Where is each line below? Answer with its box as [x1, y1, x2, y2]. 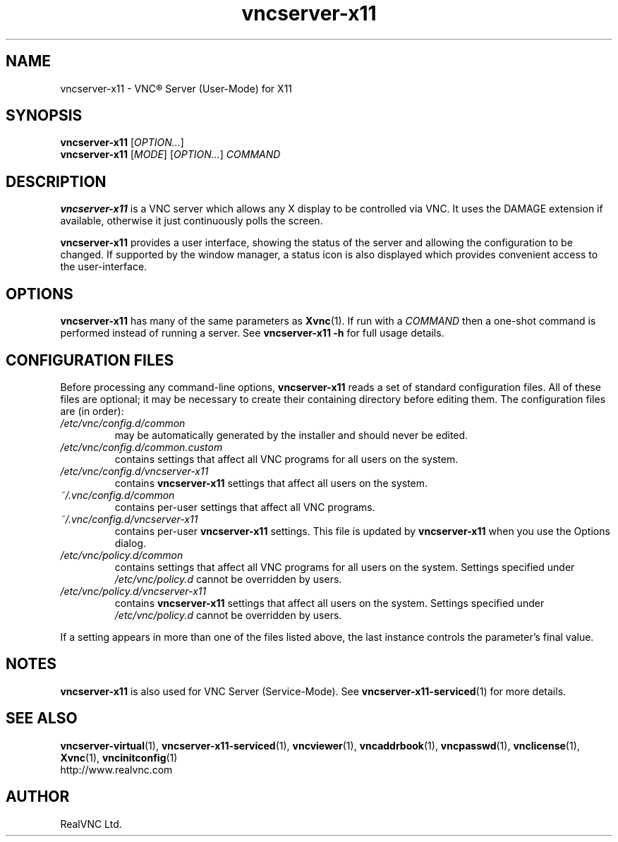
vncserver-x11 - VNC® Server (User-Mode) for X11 [60, 82, 293, 95]
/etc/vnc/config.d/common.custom [60, 440, 223, 453]
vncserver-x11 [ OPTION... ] [60, 136, 184, 149]
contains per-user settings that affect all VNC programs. [114, 500, 375, 513]
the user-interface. [60, 260, 147, 273]
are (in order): [60, 404, 124, 417]
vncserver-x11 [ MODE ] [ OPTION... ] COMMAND [60, 148, 281, 161]
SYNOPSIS [6, 107, 83, 125]
